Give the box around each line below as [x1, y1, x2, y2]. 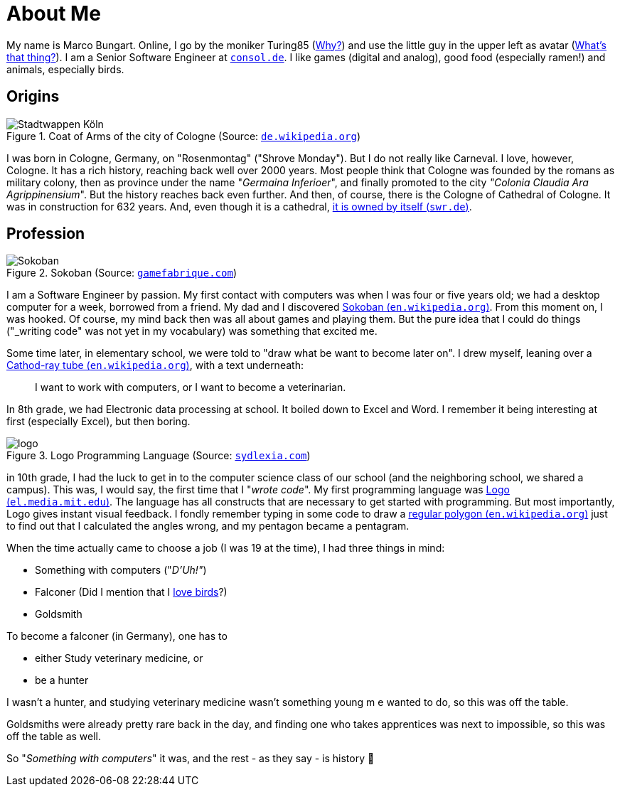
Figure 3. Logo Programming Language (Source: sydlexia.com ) [6, 449, 311, 462]
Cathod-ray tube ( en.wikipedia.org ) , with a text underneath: [6, 359, 304, 372]
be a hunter [35, 674, 89, 687]
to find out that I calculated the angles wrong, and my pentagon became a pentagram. [6, 520, 410, 533]
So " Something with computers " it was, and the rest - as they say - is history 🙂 [6, 752, 375, 765]
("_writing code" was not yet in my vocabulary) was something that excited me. [6, 325, 378, 338]
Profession [6, 225, 85, 243]
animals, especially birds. [6, 63, 124, 75]
